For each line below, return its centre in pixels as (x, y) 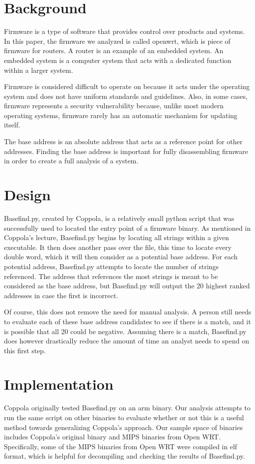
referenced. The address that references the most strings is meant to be (111, 276)
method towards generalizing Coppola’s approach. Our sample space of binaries (123, 427)
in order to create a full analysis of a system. (71, 161)
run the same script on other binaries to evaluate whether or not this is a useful (124, 417)
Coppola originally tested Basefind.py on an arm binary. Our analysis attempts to (127, 408)
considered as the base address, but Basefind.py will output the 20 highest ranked (127, 286)
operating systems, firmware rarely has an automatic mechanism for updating (121, 115)
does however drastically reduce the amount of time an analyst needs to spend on (127, 341)
